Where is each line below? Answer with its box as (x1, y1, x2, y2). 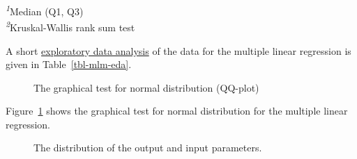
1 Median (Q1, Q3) (6, 2, 84, 18)
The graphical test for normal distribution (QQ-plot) (33, 80, 259, 94)
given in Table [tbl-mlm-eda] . (6, 57, 132, 72)
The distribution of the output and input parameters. (33, 140, 262, 155)
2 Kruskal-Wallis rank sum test (6, 18, 135, 34)
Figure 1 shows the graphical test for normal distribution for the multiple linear (6, 103, 348, 118)
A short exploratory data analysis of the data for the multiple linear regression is (6, 43, 351, 58)
